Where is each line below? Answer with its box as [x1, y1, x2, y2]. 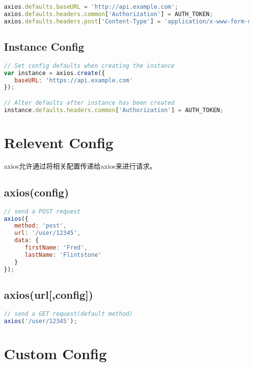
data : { [14, 237, 39, 244]
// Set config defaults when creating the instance [4, 62, 175, 69]
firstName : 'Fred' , [24, 244, 88, 251]
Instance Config [4, 39, 84, 54]
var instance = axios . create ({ [4, 69, 105, 77]
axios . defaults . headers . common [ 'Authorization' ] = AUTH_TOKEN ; [4, 10, 213, 18]
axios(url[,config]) [4, 287, 93, 302]
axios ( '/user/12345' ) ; [4, 317, 77, 325]
